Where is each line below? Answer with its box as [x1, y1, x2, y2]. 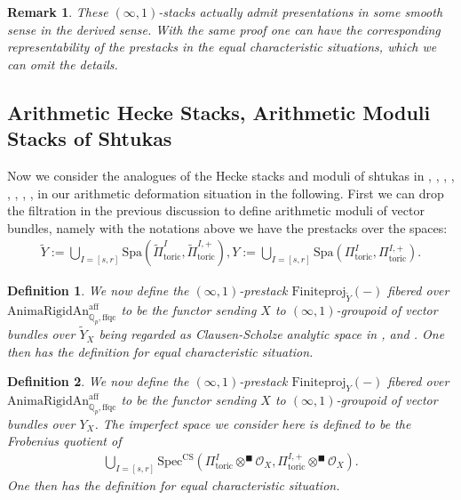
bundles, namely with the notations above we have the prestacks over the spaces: [7, 218, 448, 237]
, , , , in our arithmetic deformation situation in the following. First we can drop [7, 183, 444, 202]
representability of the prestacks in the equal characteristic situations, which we [7, 37, 437, 56]
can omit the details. [7, 54, 118, 73]
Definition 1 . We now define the [7, 281, 189, 300]
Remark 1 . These [7, 3, 108, 20]
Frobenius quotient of [7, 431, 122, 450]
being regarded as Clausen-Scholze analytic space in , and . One [99, 325, 445, 343]
